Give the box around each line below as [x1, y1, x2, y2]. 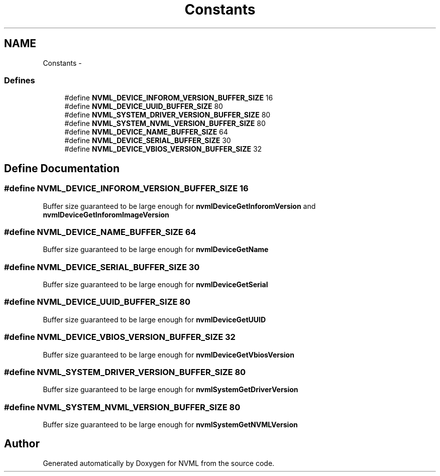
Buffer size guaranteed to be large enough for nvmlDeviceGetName [43, 245, 269, 254]
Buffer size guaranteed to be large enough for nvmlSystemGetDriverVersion [43, 385, 298, 394]
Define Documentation [4, 162, 120, 175]
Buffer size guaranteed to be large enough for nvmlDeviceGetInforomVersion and [43, 201, 316, 210]
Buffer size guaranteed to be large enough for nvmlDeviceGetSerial [43, 280, 268, 289]
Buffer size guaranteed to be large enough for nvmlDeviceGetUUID [43, 315, 266, 324]
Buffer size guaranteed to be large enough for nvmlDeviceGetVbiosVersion [43, 350, 294, 359]
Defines [4, 75, 35, 85]
